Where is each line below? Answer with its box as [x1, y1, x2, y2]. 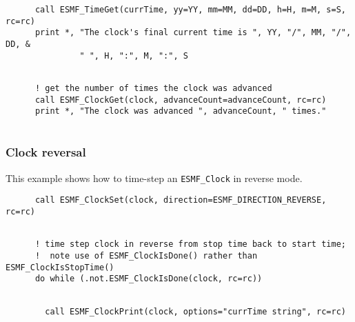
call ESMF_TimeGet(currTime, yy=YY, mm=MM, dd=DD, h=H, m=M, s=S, [34, 5, 346, 14]
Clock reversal [6, 143, 86, 161]
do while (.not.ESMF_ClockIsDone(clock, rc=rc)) [34, 274, 263, 284]
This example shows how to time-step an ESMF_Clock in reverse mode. [6, 170, 303, 185]
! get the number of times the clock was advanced [34, 83, 272, 93]
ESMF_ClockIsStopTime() [6, 262, 114, 272]
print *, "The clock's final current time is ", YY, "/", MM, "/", [34, 28, 352, 38]
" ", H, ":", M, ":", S [79, 50, 188, 61]
